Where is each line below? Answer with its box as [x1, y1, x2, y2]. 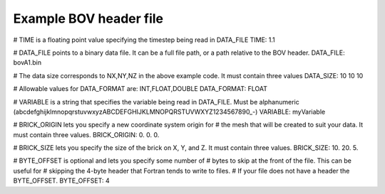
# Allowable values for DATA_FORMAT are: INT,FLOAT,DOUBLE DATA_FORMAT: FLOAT [13, 85, 267, 93]
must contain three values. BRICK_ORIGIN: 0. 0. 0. [13, 130, 160, 139]
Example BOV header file [13, 11, 164, 26]
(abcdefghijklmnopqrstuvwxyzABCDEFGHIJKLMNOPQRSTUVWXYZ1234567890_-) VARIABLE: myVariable [13, 107, 326, 116]
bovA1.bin [13, 58, 42, 67]
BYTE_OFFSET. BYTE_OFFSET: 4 [13, 176, 110, 185]
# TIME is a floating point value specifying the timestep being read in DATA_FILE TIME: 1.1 [13, 36, 276, 44]
